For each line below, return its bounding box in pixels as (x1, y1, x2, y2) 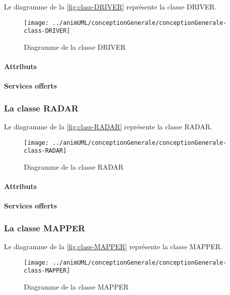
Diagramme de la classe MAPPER (24, 282, 129, 292)
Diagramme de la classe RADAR (24, 162, 124, 172)
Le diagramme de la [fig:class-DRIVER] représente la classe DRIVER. (4, 1, 217, 11)
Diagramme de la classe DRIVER (24, 41, 126, 52)
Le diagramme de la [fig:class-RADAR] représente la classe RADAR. (4, 121, 213, 132)
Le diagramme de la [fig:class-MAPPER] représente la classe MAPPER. (4, 241, 223, 252)
